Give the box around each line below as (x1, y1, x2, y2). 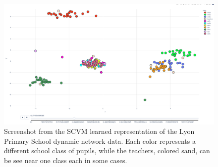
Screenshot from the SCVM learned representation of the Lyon (4, 126, 195, 136)
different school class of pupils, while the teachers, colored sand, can (4, 145, 210, 156)
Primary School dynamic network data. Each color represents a (4, 135, 196, 146)
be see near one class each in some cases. (4, 155, 127, 166)
